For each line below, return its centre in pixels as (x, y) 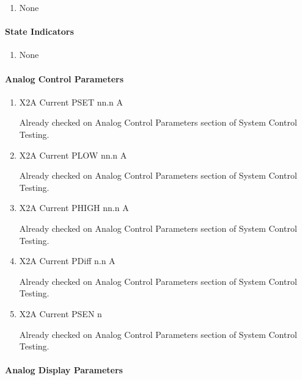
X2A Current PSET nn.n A (71, 102)
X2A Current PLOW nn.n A (73, 155)
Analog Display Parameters (64, 370)
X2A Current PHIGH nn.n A (74, 208)
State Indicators (39, 31)
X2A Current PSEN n (61, 313)
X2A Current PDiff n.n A (67, 261)
